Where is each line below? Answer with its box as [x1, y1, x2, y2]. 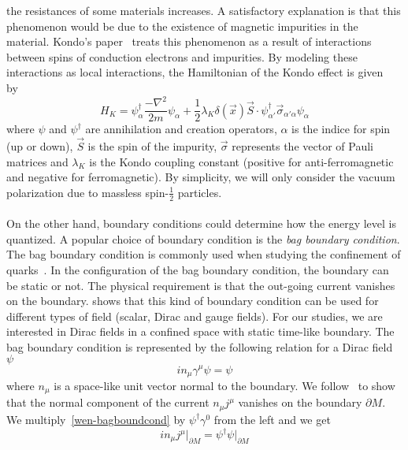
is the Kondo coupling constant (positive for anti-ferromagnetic [89, 153, 394, 169]
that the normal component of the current [6, 394, 210, 411]
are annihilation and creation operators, [85, 121, 277, 137]
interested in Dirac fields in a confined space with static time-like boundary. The [6, 323, 395, 340]
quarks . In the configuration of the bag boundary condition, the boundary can [6, 261, 389, 277]
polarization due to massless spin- [6, 184, 169, 200]
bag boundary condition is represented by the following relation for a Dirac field [6, 338, 393, 355]
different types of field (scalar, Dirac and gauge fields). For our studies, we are [6, 307, 383, 324]
